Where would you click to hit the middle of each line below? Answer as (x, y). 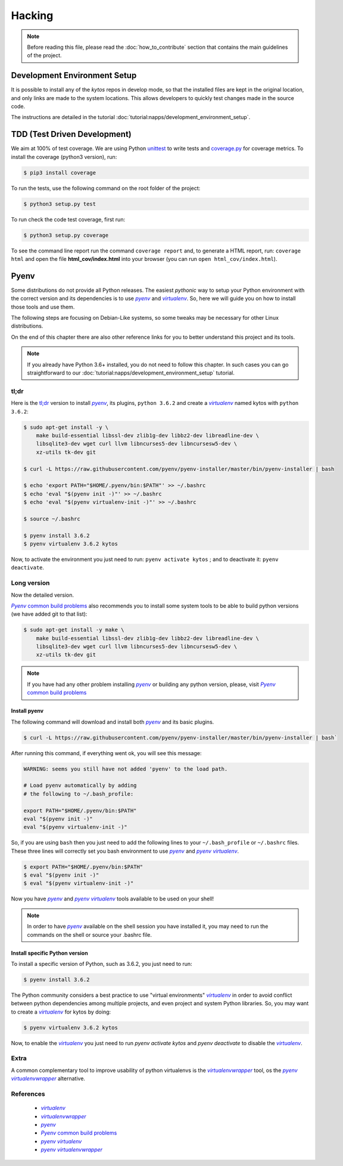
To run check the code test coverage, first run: (68, 219)
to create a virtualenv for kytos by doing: (61, 1012)
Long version (30, 583)
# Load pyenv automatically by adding (80, 785)
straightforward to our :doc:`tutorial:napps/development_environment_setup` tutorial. (131, 373)
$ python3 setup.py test (60, 204)
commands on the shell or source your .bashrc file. (89, 934)
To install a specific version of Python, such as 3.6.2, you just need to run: (102, 964)
